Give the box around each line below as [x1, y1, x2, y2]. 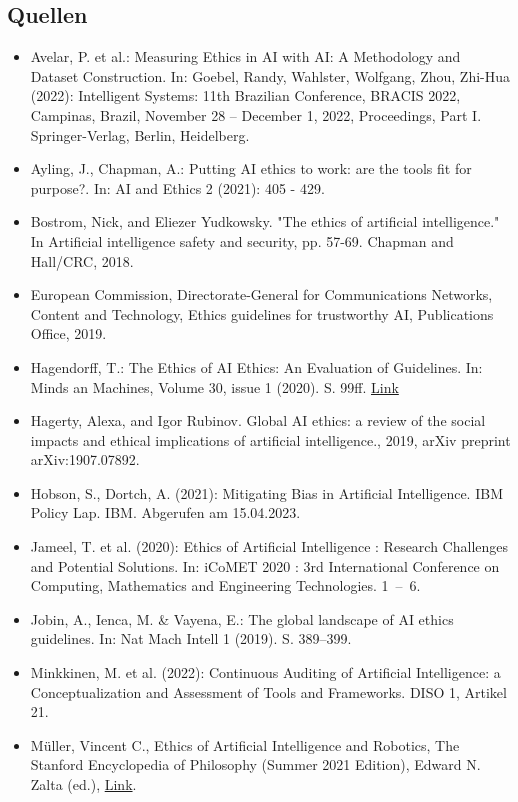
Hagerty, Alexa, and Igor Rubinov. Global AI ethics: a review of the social [30, 410, 486, 431]
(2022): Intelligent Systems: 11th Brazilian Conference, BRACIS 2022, [30, 85, 461, 106]
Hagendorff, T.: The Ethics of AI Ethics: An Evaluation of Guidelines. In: [30, 356, 483, 377]
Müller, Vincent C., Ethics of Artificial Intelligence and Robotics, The [30, 734, 460, 755]
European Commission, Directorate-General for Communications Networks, [30, 284, 493, 305]
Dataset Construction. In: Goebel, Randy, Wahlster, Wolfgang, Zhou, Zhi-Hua [30, 65, 511, 86]
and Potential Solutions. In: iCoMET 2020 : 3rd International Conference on [30, 555, 500, 576]
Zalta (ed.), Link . [30, 774, 137, 795]
